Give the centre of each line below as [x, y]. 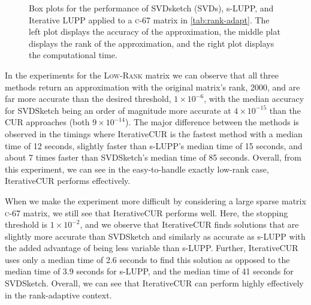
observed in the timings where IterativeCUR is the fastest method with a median [154, 133]
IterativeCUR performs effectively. [68, 181]
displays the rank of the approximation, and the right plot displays [152, 43]
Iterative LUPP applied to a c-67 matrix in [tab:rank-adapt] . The [149, 19]
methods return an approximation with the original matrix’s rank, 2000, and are [153, 87]
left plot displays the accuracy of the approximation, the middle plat [155, 31]
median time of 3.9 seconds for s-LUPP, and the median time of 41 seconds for [149, 271]
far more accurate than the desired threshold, [88, 99]
